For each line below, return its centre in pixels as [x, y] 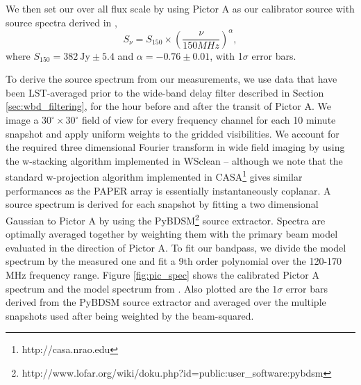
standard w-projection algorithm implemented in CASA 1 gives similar [154, 176]
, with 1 [226, 55]
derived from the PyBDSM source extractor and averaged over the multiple [166, 302]
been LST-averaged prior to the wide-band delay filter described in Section [165, 92]
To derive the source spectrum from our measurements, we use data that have [171, 79]
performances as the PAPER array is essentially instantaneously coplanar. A [168, 190]
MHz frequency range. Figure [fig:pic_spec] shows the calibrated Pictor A [162, 274]
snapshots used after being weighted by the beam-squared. [130, 315]
